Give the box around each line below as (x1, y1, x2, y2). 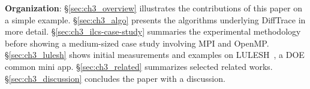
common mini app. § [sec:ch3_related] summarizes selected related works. (5, 60, 273, 72)
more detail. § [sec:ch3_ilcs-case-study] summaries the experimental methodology (5, 25, 301, 38)
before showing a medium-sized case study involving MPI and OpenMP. (5, 36, 269, 49)
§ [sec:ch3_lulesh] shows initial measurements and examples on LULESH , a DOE (5, 48, 305, 61)
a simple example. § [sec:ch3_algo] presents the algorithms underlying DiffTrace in (5, 13, 306, 26)
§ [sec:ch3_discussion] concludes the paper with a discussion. (5, 72, 225, 84)
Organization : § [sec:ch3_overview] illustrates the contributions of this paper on (5, 2, 302, 14)
